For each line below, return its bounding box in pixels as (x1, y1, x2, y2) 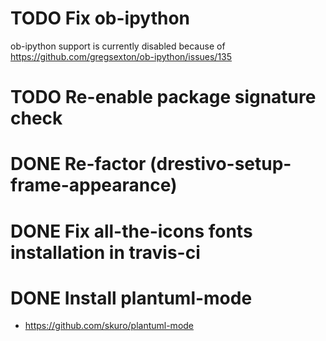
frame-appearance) (10, 174, 178, 197)
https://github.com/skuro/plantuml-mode (24, 320, 195, 332)
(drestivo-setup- (149, 153, 292, 176)
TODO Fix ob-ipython (10, 7, 191, 30)
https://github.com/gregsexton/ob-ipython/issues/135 (10, 50, 233, 62)
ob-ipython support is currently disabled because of (10, 40, 226, 52)
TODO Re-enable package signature (10, 86, 317, 109)
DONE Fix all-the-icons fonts (10, 220, 253, 242)
